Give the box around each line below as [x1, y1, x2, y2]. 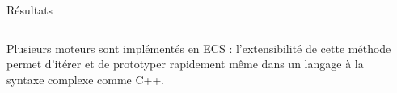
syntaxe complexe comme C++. [6, 71, 165, 87]
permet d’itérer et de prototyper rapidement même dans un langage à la [6, 55, 364, 72]
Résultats [6, 2, 53, 18]
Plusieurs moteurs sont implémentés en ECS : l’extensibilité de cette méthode [6, 39, 391, 56]
